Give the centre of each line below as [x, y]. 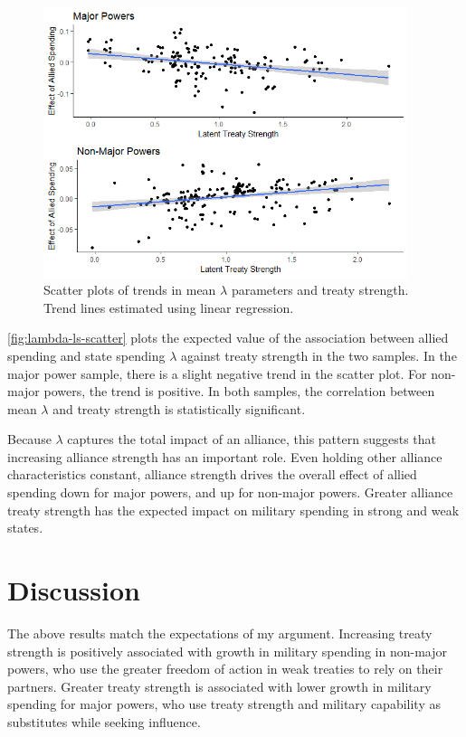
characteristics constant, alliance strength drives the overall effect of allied [212, 474]
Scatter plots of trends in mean [130, 290]
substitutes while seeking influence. [104, 721]
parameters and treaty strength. [320, 290]
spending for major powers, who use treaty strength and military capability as [224, 704]
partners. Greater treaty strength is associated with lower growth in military [219, 686]
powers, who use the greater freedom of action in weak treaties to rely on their [225, 669]
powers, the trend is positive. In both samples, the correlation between [239, 391]
